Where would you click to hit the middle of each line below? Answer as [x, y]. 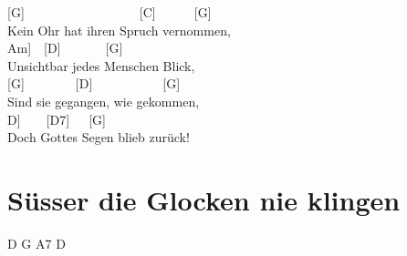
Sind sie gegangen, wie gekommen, [104, 101]
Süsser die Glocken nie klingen [204, 199]
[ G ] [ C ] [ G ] [110, 12]
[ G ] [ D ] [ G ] [94, 83]
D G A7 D [37, 243]
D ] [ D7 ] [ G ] [57, 119]
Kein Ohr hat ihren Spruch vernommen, [119, 30]
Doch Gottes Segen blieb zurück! [99, 137]
